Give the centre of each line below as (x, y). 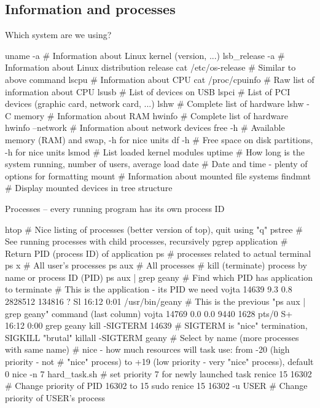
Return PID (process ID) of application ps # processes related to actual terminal (158, 253)
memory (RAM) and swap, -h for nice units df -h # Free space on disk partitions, (159, 139)
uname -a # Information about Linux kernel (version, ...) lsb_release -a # (145, 55)
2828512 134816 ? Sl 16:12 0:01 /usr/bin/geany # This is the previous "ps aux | (155, 301)
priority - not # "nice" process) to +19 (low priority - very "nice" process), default (159, 362)
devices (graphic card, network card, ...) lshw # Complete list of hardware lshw (154, 104)
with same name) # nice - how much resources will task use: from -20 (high (147, 349)
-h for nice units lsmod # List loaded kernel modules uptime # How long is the (155, 151)
